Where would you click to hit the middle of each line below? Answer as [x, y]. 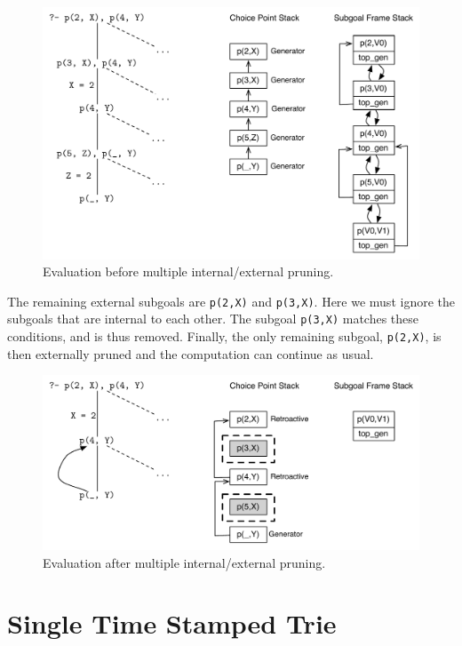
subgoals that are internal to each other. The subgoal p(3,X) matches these [213, 319]
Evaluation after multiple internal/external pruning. [184, 562]
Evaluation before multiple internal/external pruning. [188, 271]
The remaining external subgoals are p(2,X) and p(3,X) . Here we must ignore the [231, 301]
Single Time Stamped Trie [172, 623]
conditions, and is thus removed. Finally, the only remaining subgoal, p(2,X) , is [224, 336]
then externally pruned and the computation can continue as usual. [191, 353]
